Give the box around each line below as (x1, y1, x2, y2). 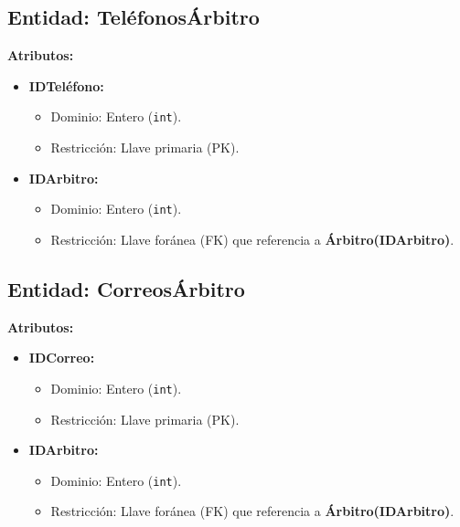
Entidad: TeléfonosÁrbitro (7, 3, 260, 31)
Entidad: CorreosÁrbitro (7, 274, 245, 302)
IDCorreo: (28, 348, 95, 367)
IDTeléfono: (28, 76, 104, 95)
